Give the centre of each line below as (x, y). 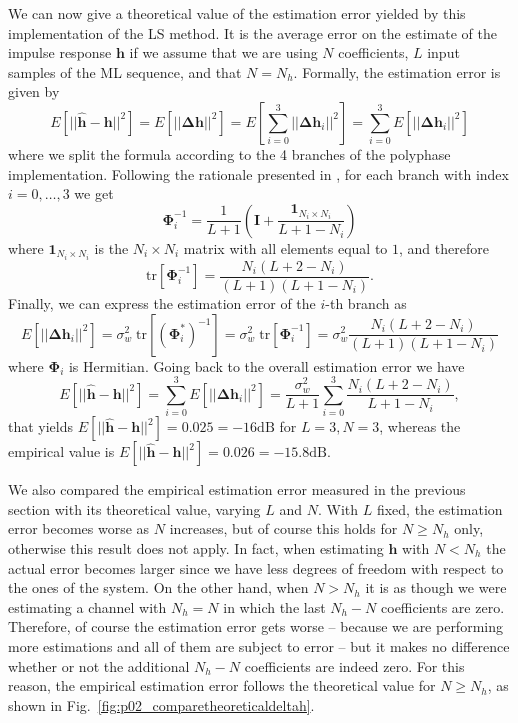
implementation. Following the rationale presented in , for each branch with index (258, 173)
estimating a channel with (87, 606)
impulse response (60, 52)
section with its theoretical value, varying (134, 508)
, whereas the (420, 426)
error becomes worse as (79, 528)
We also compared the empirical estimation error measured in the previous (237, 489)
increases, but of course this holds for (283, 528)
